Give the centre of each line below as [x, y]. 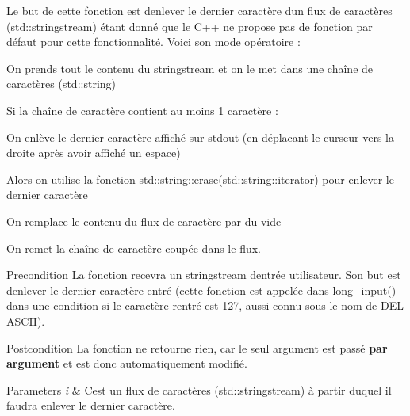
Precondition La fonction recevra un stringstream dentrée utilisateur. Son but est [204, 275]
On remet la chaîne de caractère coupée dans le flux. [134, 248]
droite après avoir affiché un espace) [94, 153]
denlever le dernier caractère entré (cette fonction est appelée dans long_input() [201, 290]
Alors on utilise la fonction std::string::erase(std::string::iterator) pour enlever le [200, 179]
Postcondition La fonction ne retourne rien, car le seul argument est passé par [197, 347]
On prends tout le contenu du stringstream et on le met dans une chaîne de [190, 68]
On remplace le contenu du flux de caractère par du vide [144, 221]
